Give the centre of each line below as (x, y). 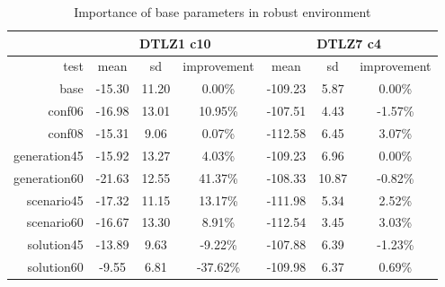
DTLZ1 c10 (175, 43)
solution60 (55, 267)
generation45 (49, 155)
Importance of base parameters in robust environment (222, 12)
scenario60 (55, 222)
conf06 (66, 111)
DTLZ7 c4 (349, 43)
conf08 (66, 132)
